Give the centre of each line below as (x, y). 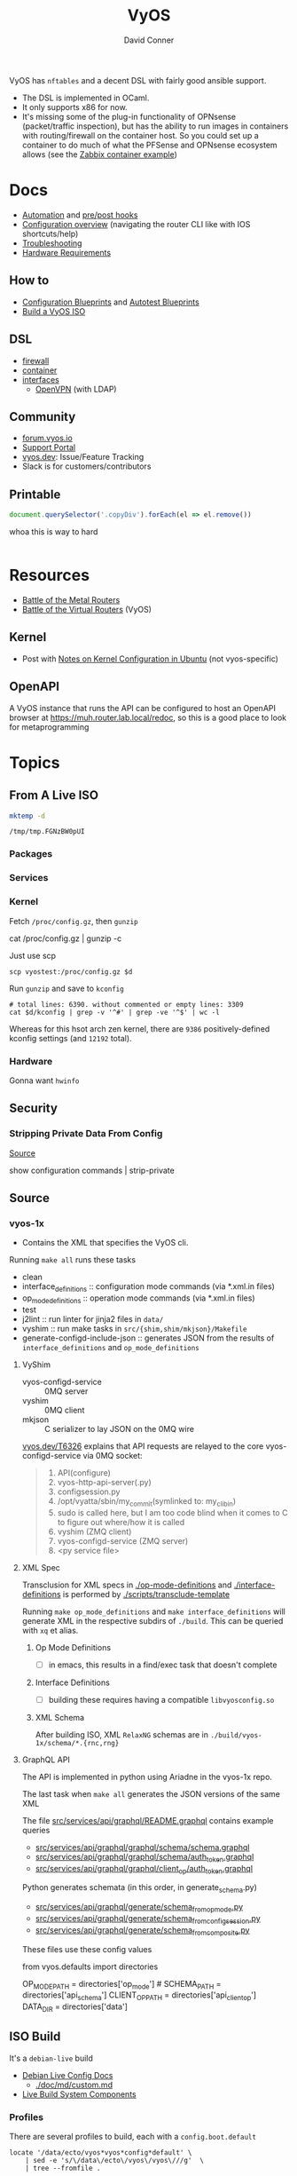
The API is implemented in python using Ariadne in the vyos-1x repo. (147, 1776)
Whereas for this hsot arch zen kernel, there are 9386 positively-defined (140, 1029)
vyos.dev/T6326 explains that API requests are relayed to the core (143, 1446)
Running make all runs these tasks (72, 1260)
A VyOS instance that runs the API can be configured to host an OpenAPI (143, 708)
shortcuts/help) (50, 233)
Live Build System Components (79, 2094)
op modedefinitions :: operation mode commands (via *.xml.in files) (138, 1299)
